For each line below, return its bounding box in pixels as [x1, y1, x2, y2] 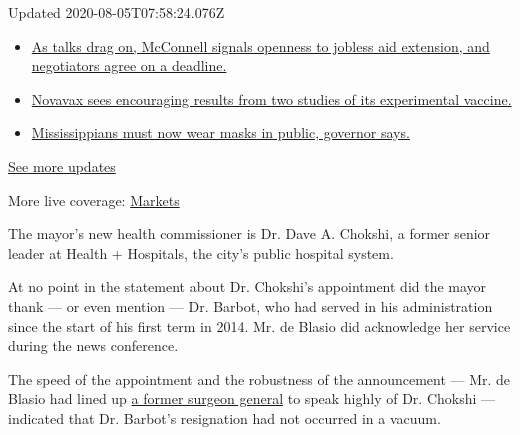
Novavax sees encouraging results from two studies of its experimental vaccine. [31, 88, 512, 109]
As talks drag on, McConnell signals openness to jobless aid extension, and [31, 35, 490, 56]
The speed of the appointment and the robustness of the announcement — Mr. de [8, 368, 511, 389]
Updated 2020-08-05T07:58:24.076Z [8, 2, 225, 22]
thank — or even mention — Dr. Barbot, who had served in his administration [8, 295, 493, 316]
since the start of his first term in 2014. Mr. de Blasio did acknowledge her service [8, 315, 511, 336]
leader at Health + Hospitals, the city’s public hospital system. [8, 242, 394, 263]
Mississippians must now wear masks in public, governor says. [31, 122, 410, 143]
